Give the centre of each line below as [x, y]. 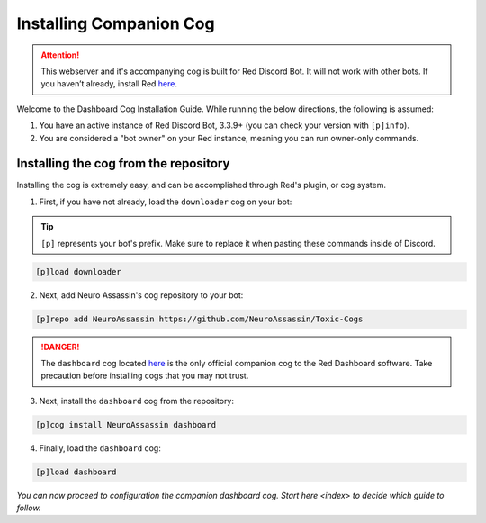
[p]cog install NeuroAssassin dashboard [126, 424]
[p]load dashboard [76, 472]
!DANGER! [60, 347]
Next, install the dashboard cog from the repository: [136, 401]
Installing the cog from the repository [123, 163]
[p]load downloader [78, 271]
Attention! [60, 55]
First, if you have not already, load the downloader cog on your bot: [166, 202]
